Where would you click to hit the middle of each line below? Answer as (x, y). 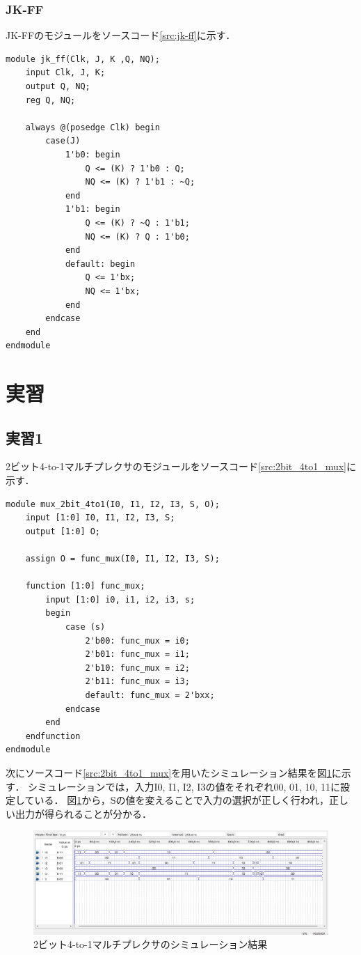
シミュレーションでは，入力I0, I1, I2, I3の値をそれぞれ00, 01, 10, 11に (184, 786)
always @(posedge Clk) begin (93, 127)
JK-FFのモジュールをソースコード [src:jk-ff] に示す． (121, 35)
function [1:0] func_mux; (85, 586)
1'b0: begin (93, 154)
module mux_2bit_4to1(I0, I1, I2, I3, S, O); (113, 504)
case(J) (63, 141)
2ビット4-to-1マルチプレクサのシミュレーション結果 (151, 944)
